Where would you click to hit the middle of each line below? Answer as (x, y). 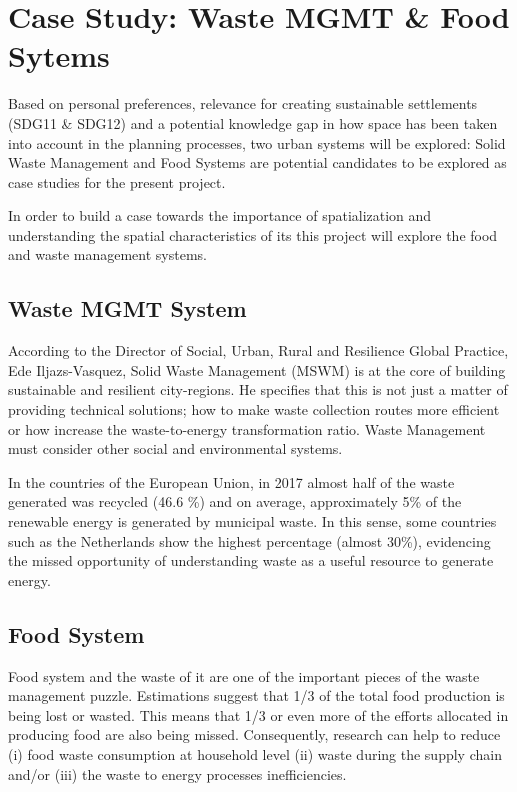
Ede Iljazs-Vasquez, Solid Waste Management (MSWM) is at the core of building (257, 369)
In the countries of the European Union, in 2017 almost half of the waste (231, 481)
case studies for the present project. (117, 181)
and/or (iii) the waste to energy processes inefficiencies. (177, 773)
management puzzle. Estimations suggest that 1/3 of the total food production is (256, 695)
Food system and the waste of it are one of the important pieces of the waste (244, 675)
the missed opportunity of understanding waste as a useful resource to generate (251, 560)
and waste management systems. (107, 254)
